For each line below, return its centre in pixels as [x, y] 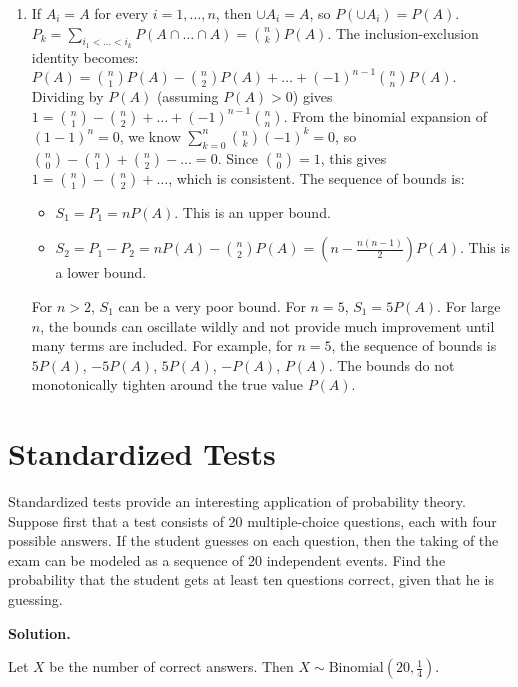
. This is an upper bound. [252, 211]
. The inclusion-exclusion [403, 32]
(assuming [187, 96]
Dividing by [67, 96]
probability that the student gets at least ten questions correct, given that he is [251, 579]
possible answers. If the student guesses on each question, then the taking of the [253, 540]
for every [121, 13]
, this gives [353, 157]
